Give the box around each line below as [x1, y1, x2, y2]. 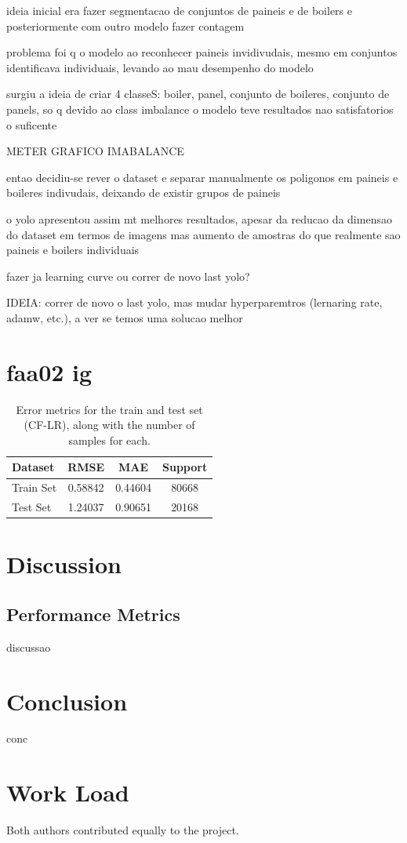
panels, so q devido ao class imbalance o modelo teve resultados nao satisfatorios [6, 100, 394, 117]
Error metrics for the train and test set [16, 401, 203, 417]
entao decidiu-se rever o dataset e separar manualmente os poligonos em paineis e [6, 169, 398, 185]
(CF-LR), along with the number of [24, 416, 195, 433]
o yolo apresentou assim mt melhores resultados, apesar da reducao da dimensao [6, 210, 392, 227]
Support [162, 459, 208, 475]
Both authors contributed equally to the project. [6, 822, 239, 838]
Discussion [6, 548, 122, 580]
